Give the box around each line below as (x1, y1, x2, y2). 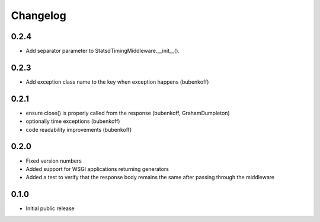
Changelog (11, 9, 66, 22)
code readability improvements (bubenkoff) (25, 126, 132, 133)
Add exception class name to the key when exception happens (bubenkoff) (25, 78, 209, 85)
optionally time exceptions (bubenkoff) (25, 118, 120, 125)
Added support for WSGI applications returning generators (25, 165, 169, 172)
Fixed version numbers (25, 157, 82, 164)
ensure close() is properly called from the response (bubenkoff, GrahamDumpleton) (25, 109, 231, 116)
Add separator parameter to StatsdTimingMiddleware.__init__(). (25, 47, 180, 55)
